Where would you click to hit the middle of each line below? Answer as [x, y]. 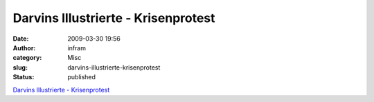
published [82, 77]
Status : [24, 77]
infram [77, 48]
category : [27, 58]
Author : [24, 48]
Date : [21, 39]
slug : [20, 67]
